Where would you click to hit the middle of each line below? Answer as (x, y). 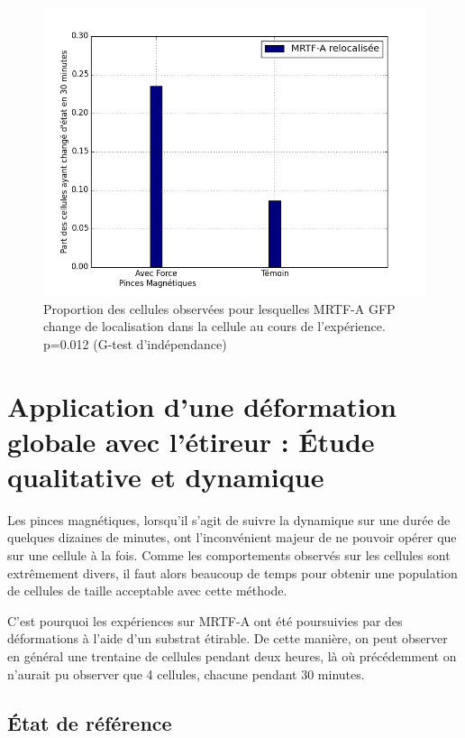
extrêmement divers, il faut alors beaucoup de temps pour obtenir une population (232, 572)
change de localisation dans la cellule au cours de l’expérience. (214, 326)
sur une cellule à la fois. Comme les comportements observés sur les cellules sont (229, 555)
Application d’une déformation (202, 406)
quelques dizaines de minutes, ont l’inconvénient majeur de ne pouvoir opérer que (232, 537)
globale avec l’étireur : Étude (191, 441)
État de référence (90, 722)
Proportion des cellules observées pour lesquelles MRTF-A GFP (219, 308)
